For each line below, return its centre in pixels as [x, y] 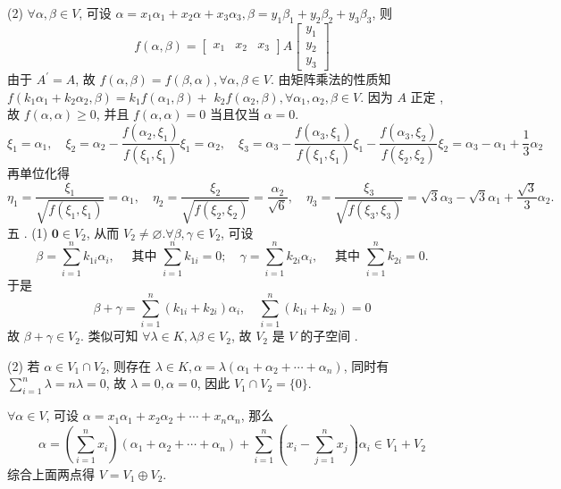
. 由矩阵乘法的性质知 [331, 79]
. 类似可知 [109, 336]
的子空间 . [329, 336]
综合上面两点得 [51, 473]
